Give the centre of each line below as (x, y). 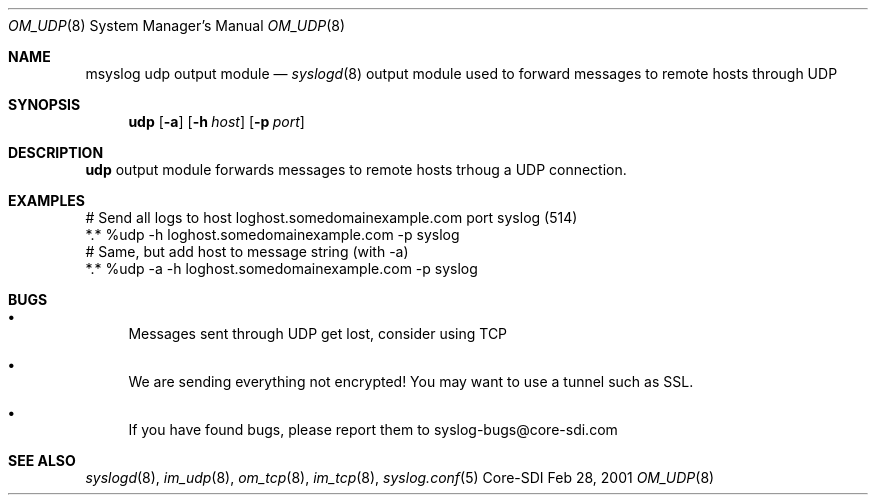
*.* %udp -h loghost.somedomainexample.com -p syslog (272, 234)
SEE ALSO (42, 460)
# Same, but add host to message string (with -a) (247, 251)
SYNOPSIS (44, 104)
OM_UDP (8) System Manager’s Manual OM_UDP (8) (177, 25)
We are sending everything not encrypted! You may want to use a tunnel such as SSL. (411, 381)
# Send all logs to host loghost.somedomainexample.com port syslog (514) (331, 217)
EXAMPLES (46, 200)
